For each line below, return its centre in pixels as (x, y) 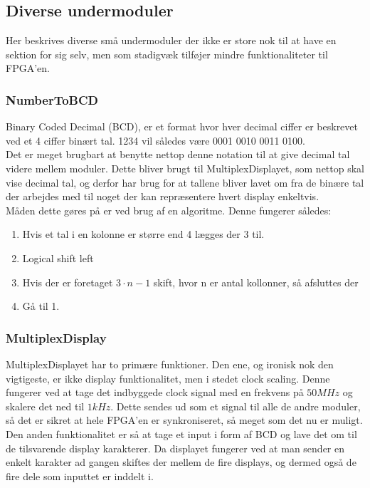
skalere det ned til (45, 406)
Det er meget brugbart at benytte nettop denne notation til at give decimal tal (178, 154)
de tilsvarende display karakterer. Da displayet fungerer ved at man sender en (175, 448)
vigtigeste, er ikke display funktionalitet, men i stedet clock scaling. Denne (168, 378)
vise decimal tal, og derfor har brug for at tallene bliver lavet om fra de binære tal (185, 182)
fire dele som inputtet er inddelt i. (80, 476)
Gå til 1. (41, 306)
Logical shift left (58, 258)
